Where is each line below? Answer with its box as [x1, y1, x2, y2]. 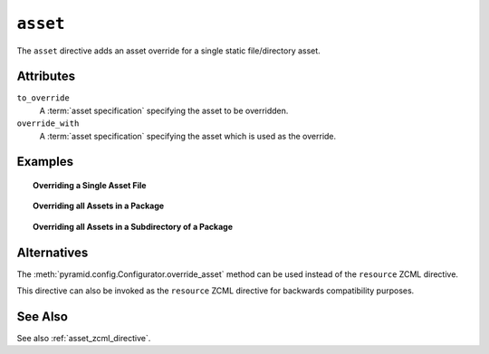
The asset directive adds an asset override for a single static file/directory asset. [16, 45, 321, 56]
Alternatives [16, 244, 89, 260]
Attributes [16, 69, 76, 84]
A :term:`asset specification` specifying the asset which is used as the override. [39, 130, 337, 141]
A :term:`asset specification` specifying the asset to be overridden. [39, 105, 289, 116]
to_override [16, 93, 70, 103]
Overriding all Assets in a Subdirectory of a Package [33, 221, 234, 232]
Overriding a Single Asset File [33, 180, 147, 191]
